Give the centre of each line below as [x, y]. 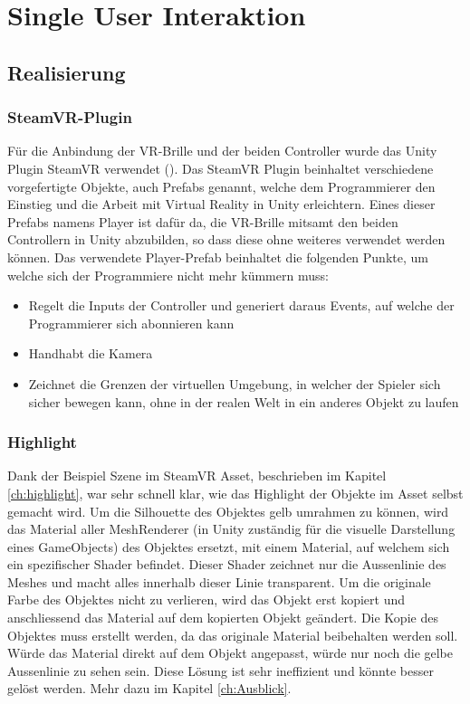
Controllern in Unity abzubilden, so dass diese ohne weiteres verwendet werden [226, 239]
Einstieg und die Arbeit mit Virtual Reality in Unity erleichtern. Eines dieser [221, 204]
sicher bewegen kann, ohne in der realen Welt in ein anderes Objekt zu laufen [244, 401]
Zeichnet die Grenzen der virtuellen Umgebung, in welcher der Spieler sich [235, 383]
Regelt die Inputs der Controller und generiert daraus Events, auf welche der [241, 305]
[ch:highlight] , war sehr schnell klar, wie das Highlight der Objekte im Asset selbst [235, 493]
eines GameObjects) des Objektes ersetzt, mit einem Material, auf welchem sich [229, 546]
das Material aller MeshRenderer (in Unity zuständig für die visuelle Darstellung [231, 529]
